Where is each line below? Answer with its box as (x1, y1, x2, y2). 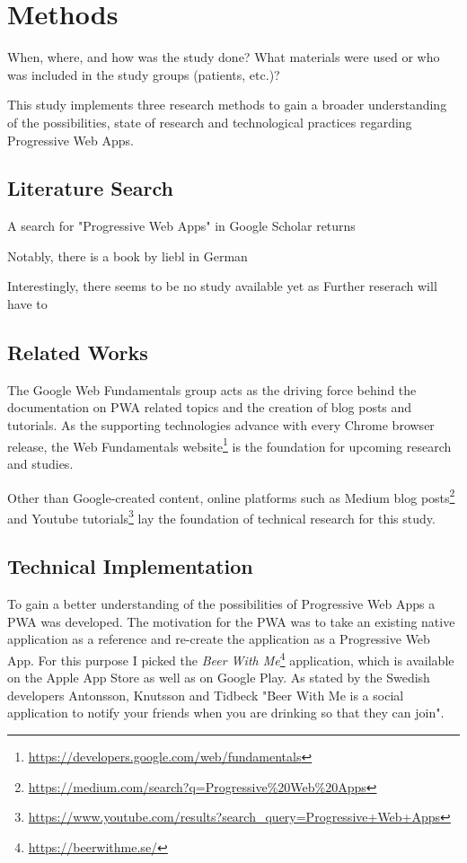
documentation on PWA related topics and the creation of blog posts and (7, 398, 412, 417)
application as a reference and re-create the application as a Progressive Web (7, 630, 430, 648)
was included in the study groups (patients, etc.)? (7, 65, 280, 84)
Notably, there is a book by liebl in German (7, 246, 248, 265)
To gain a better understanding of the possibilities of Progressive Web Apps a (7, 594, 436, 613)
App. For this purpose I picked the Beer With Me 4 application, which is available (7, 647, 454, 669)
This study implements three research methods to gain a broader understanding (7, 95, 447, 114)
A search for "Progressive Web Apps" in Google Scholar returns (7, 216, 356, 235)
